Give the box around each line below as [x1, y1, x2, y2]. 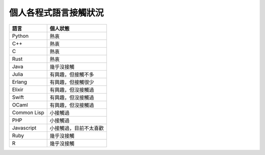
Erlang [12, 78, 27, 85]
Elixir [12, 86, 24, 93]
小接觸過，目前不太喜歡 [50, 125, 104, 131]
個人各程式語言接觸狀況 [9, 7, 104, 18]
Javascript [12, 124, 37, 131]
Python [12, 32, 29, 39]
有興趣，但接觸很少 [50, 78, 94, 85]
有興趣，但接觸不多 [50, 71, 94, 78]
